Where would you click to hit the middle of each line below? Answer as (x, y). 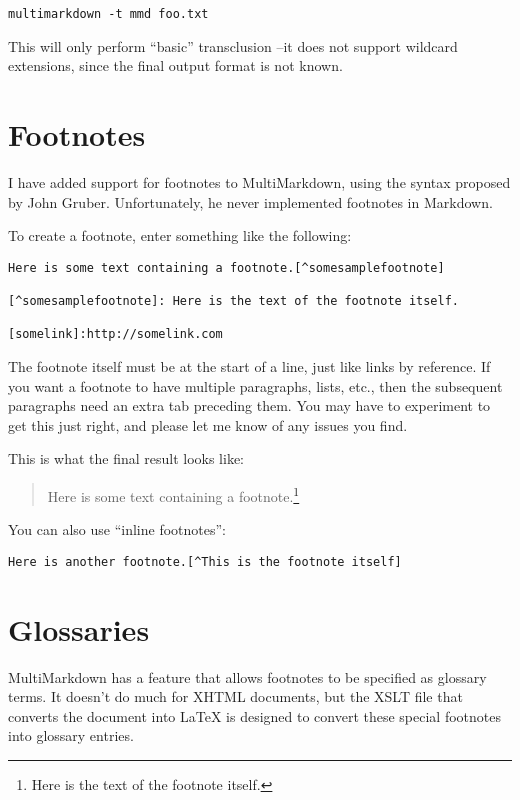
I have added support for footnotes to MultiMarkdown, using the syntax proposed (259, 181)
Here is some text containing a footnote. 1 (173, 494)
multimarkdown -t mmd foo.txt (108, 14)
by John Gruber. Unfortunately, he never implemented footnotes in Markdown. (250, 201)
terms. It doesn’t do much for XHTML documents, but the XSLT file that (235, 696)
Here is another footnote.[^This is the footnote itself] (205, 561)
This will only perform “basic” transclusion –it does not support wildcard (233, 45)
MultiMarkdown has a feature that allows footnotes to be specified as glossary (247, 676)
